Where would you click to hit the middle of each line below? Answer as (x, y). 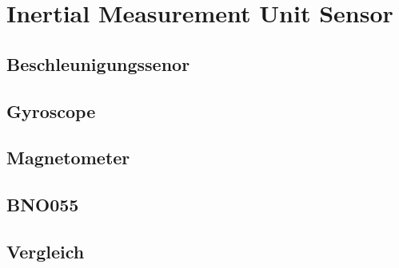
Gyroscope (51, 110)
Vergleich (46, 251)
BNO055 (43, 205)
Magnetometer (68, 158)
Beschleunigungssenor (98, 63)
